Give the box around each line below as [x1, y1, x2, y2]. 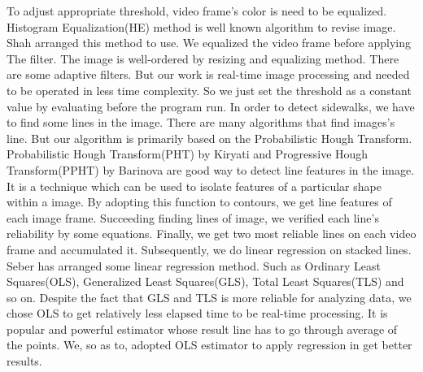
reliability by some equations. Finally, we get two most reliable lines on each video [7, 225, 416, 242]
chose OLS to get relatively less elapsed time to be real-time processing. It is [7, 305, 388, 322]
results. [7, 353, 42, 370]
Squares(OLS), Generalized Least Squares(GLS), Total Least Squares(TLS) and [7, 273, 404, 290]
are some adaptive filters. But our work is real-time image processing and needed [7, 66, 410, 83]
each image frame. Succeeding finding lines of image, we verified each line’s [7, 209, 379, 226]
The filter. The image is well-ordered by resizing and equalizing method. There [7, 50, 399, 67]
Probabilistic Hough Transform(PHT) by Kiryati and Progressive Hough [7, 145, 368, 162]
